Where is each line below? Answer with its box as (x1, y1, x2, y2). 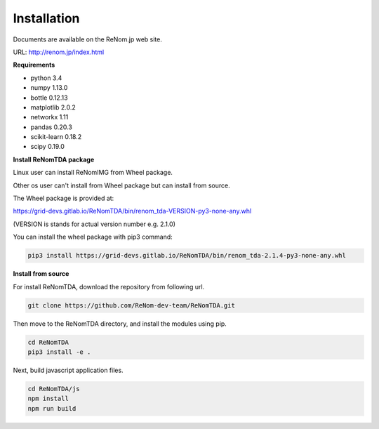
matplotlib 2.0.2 (30, 103, 77, 112)
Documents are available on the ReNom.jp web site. (13, 35, 163, 44)
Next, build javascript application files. (13, 366, 124, 374)
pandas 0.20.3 (30, 123, 73, 131)
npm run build (27, 404, 77, 412)
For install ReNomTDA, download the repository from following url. (13, 282, 205, 291)
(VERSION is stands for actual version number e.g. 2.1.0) (13, 220, 175, 228)
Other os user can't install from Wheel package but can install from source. (13, 181, 231, 190)
